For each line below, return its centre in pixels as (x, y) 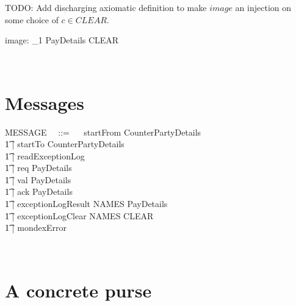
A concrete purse (78, 290)
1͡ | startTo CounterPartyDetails (65, 144)
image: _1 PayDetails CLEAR (62, 40)
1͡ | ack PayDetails (39, 191)
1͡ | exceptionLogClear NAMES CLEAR (79, 215)
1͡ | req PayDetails (38, 168)
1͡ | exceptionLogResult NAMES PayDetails (86, 204)
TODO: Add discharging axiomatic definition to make (106, 7)
